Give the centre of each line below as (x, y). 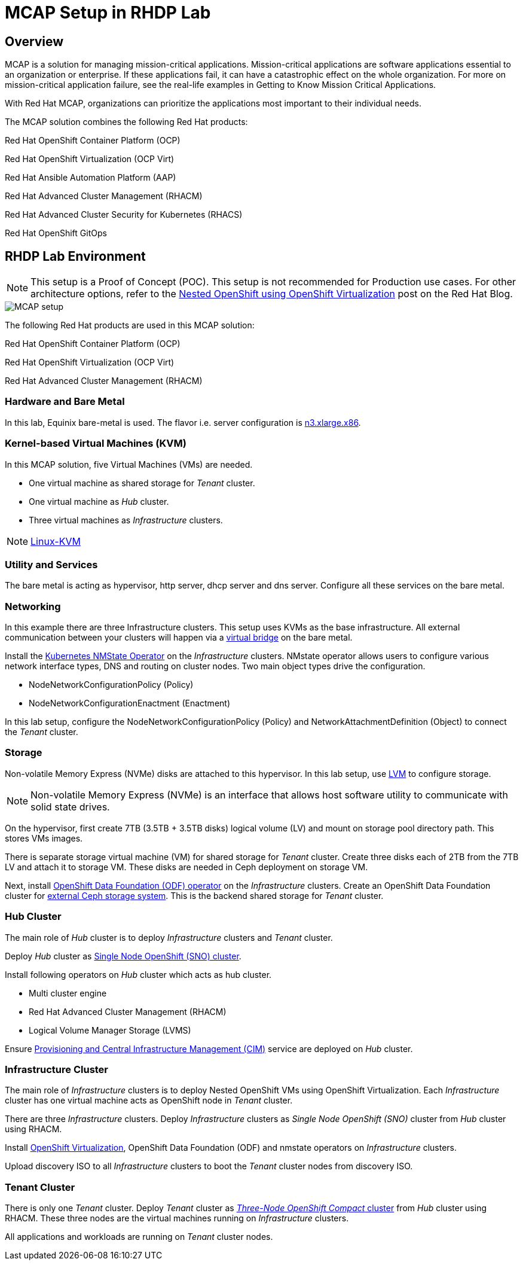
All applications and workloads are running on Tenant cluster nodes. (139, 1237)
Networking (33, 606)
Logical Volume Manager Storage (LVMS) (110, 1030)
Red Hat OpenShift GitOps (56, 233)
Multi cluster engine (68, 993)
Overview (34, 41)
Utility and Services (51, 564)
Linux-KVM (56, 541)
